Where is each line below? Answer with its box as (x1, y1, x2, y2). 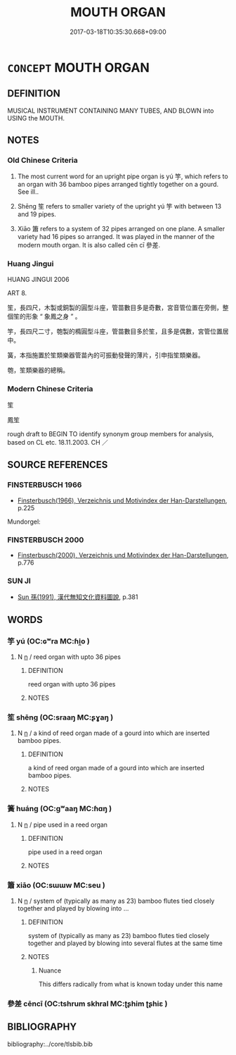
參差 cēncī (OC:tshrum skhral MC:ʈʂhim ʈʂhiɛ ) (7, 999, 168, 1008)
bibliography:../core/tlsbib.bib (7, 1039, 93, 1048)
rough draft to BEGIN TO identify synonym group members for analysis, (7, 430, 214, 438)
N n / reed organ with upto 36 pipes (17, 653, 122, 661)
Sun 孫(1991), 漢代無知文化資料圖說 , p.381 (17, 593, 138, 601)
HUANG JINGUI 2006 (7, 275, 70, 283)
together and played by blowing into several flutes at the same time (27, 939, 223, 947)
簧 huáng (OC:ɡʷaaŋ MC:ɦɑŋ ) (7, 804, 112, 814)
